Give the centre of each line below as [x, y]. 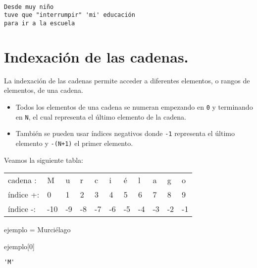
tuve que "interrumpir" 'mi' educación [70, 15]
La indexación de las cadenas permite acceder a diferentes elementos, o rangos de [127, 80]
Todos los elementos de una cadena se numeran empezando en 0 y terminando [134, 106]
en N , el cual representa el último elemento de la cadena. [101, 116]
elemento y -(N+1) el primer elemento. [74, 143]
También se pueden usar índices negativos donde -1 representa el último [125, 133]
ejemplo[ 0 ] [19, 246]
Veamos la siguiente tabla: [44, 160]
